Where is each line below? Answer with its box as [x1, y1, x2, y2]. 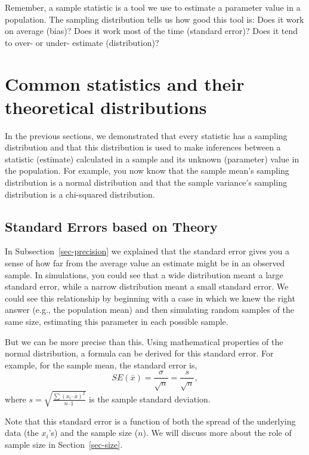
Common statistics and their [5, 71, 245, 96]
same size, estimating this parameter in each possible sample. [5, 315, 228, 328]
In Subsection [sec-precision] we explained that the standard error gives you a [5, 245, 289, 257]
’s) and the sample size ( [48, 426, 138, 439]
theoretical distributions [5, 94, 207, 119]
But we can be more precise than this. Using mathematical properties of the [5, 335, 283, 348]
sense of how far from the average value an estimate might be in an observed [5, 257, 285, 269]
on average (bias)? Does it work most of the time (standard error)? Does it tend [5, 24, 298, 37]
